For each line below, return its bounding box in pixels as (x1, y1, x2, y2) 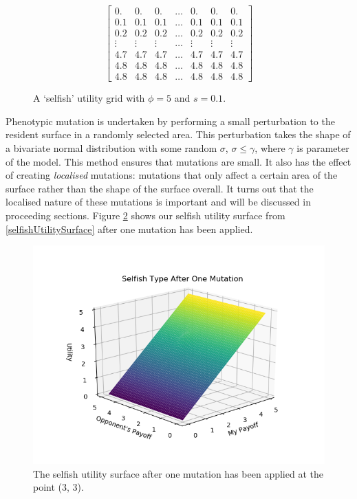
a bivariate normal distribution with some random (6, 141, 217, 155)
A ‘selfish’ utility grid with (33, 91, 145, 105)
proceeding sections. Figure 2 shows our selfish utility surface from (6, 208, 285, 222)
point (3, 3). (33, 480, 84, 494)
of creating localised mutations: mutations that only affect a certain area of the (6, 168, 338, 182)
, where (255, 141, 285, 155)
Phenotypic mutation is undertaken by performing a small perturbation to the (6, 113, 335, 128)
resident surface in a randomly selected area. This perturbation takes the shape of (6, 127, 351, 142)
